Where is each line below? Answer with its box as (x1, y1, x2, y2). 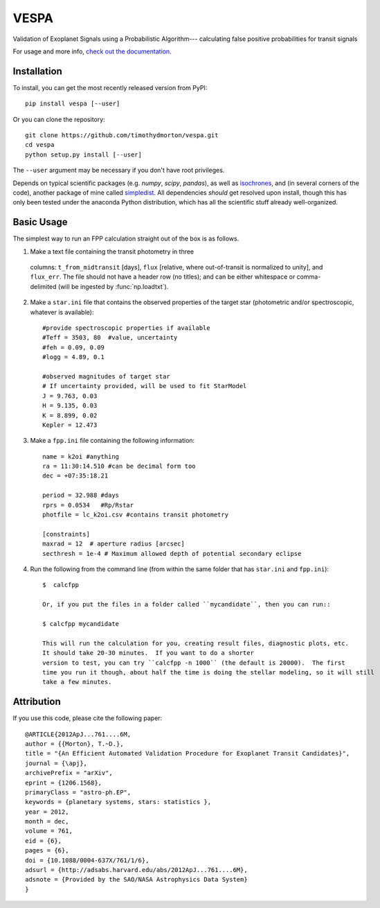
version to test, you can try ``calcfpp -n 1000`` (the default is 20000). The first (42, 658, 345, 667)
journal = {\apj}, (25, 759, 88, 767)
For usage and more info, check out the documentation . (12, 47, 172, 55)
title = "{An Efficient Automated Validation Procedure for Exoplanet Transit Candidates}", (25, 749, 350, 758)
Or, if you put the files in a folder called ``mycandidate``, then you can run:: (42, 600, 331, 609)
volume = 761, (25, 827, 73, 835)
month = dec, (25, 818, 69, 826)
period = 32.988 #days (42, 491, 120, 499)
